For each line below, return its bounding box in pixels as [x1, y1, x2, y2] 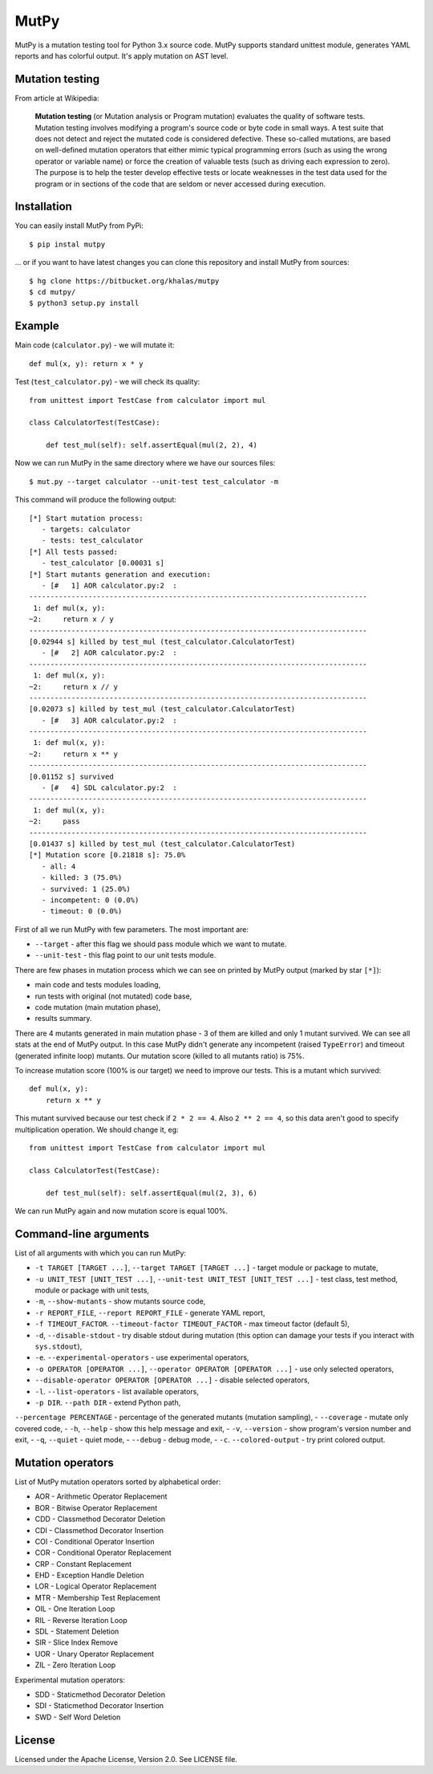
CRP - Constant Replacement [34, 1559, 132, 1569]
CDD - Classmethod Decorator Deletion [34, 1514, 166, 1524]
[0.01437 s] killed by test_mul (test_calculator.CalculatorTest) [29, 839, 296, 848]
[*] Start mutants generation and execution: [29, 570, 212, 579]
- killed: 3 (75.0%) [41, 873, 123, 882]
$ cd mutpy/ [29, 287, 76, 297]
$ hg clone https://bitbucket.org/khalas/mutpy [29, 276, 220, 285]
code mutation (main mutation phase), [34, 1003, 161, 1012]
